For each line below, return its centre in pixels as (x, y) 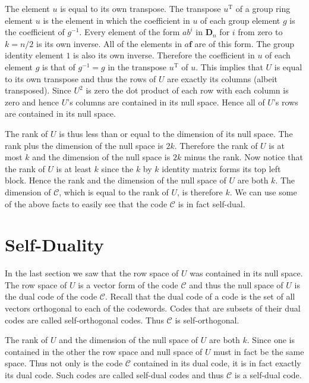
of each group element (240, 20)
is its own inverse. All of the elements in (109, 43)
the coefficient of (35, 32)
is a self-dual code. (268, 374)
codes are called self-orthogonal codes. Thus (84, 320)
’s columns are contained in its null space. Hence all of (166, 102)
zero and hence (32, 102)
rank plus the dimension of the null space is (84, 145)
